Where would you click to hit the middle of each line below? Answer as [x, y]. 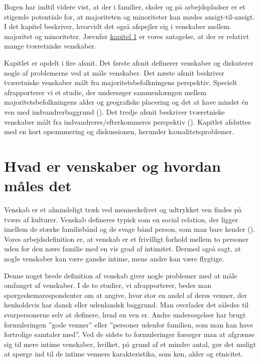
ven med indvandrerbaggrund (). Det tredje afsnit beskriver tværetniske [114, 111]
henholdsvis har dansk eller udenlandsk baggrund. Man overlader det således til [126, 305]
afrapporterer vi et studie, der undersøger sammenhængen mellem [105, 92]
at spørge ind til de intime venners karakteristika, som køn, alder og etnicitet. [124, 354]
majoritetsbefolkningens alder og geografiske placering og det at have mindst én [126, 102]
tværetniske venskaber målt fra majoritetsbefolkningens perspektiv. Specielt [121, 82]
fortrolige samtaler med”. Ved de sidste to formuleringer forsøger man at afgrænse [129, 334]
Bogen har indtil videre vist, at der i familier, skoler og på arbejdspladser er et [125, 7]
